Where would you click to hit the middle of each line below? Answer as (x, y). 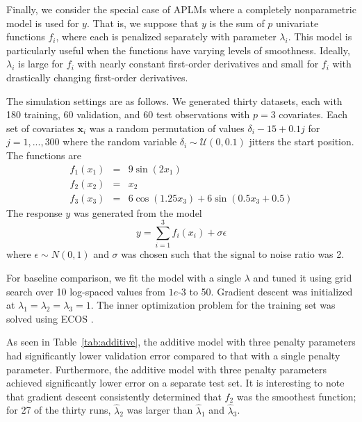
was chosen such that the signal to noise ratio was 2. (233, 254)
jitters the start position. (302, 141)
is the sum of (237, 23)
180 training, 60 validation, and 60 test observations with (128, 114)
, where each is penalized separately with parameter (166, 36)
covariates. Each (313, 114)
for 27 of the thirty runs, (59, 410)
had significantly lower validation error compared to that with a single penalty (173, 355)
